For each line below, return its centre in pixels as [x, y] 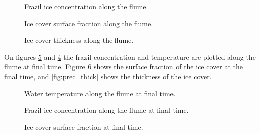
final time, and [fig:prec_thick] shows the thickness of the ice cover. [108, 76]
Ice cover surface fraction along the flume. [89, 23]
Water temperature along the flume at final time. [100, 93]
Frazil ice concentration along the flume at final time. [106, 110]
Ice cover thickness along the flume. [79, 40]
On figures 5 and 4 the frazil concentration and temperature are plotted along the [130, 56]
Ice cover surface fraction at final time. [84, 127]
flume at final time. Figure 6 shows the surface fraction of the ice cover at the [123, 66]
